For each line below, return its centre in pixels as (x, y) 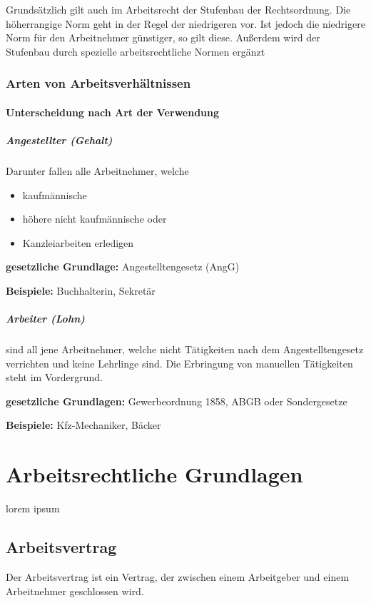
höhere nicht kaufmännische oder (95, 219)
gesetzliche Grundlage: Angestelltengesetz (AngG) (123, 267)
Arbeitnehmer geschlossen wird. (75, 591)
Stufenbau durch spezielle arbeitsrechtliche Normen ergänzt (136, 51)
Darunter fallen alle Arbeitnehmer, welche (97, 170)
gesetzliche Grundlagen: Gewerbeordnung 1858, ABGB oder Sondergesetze (177, 401)
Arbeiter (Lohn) (45, 319)
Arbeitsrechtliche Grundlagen (154, 474)
